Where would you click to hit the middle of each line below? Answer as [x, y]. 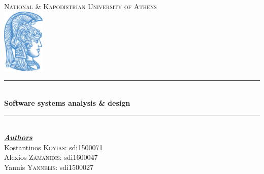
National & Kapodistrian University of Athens [80, 6]
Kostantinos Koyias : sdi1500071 [54, 147]
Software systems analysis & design [67, 102]
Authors [18, 137]
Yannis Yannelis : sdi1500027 [49, 167]
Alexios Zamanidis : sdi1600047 [51, 157]
